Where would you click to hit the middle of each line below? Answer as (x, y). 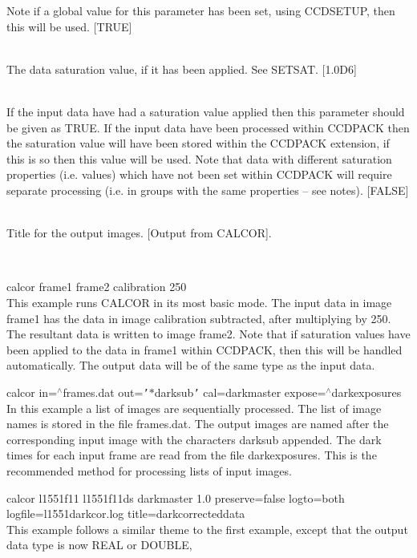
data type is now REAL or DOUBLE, (99, 545)
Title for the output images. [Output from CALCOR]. (139, 233)
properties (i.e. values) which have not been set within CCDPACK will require (199, 174)
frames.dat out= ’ (106, 392)
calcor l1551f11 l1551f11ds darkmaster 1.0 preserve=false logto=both (176, 497)
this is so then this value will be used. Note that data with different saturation (199, 158)
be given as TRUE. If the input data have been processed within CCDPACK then (208, 127)
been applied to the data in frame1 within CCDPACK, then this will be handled (204, 349)
